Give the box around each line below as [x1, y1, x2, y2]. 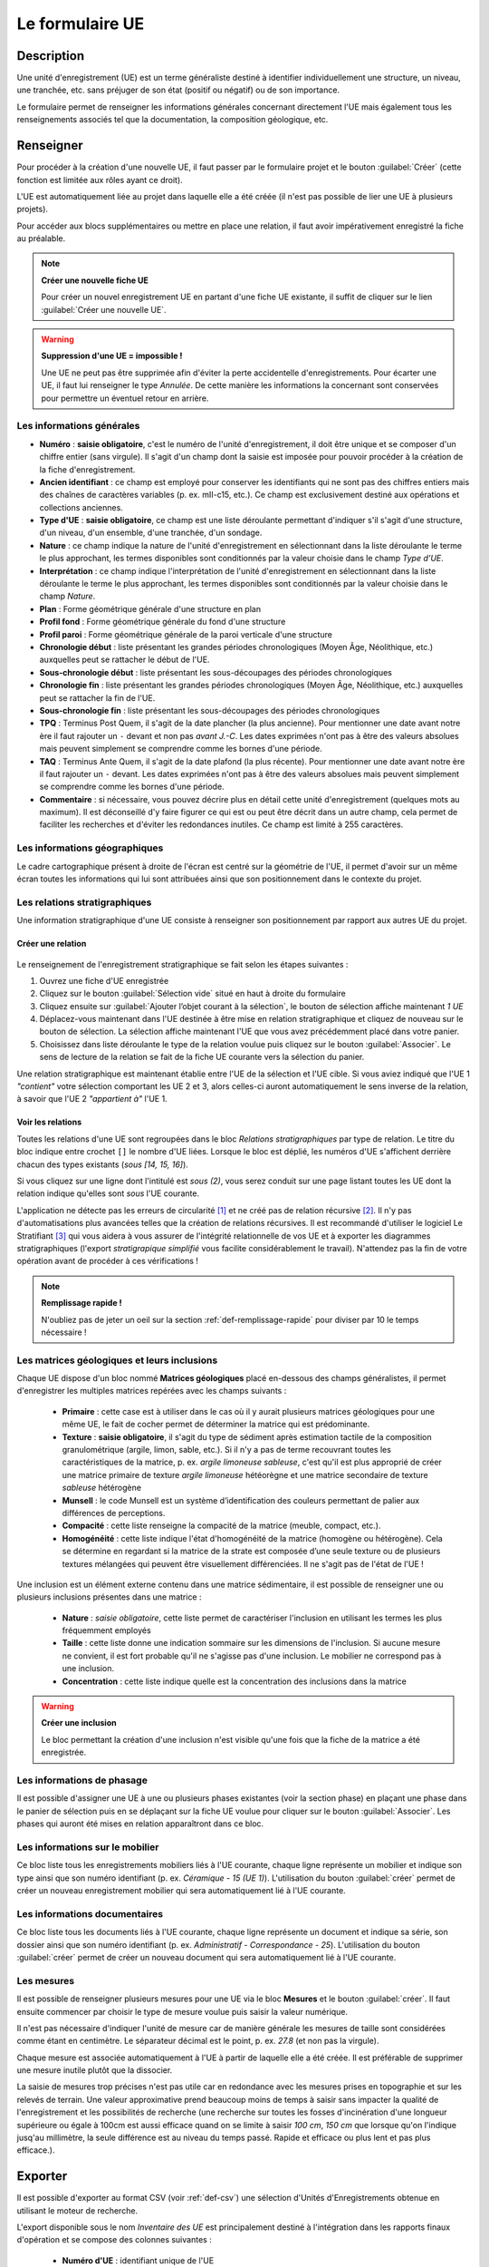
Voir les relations [16, 1116, 81, 1128]
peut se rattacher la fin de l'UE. [39, 692, 156, 703]
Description [16, 48, 85, 63]
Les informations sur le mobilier [16, 1841, 159, 1853]
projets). [16, 204, 49, 215]
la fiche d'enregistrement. [39, 463, 136, 475]
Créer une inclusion [41, 1717, 117, 1728]
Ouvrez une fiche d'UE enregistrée [39, 975, 169, 986]
